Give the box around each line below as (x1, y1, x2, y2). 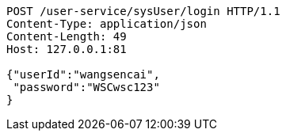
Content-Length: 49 (6, 30, 127, 43)
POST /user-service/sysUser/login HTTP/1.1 (6, 5, 280, 17)
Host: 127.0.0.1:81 (6, 43, 127, 55)
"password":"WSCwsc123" (13, 81, 160, 93)
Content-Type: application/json (6, 17, 207, 30)
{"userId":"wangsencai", (6, 68, 160, 81)
